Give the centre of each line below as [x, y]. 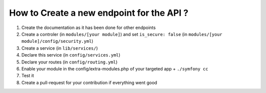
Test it [28, 76]
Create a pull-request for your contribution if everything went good [89, 82]
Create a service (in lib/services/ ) [60, 48]
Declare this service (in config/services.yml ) [71, 55]
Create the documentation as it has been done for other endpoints [89, 28]
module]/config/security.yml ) [57, 41]
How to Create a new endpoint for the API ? [99, 13]
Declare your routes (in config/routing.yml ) [69, 62]
